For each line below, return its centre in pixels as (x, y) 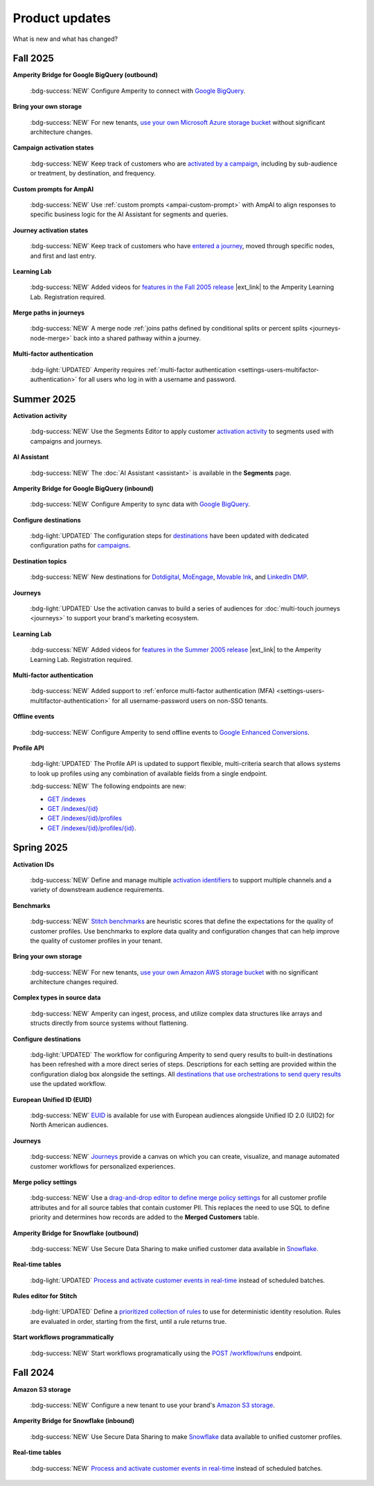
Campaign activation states (53, 148)
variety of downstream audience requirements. (97, 890)
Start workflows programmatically (63, 1337)
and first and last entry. (63, 256)
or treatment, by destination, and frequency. (93, 173)
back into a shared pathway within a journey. (137, 338)
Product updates (62, 18)
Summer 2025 (44, 399)
